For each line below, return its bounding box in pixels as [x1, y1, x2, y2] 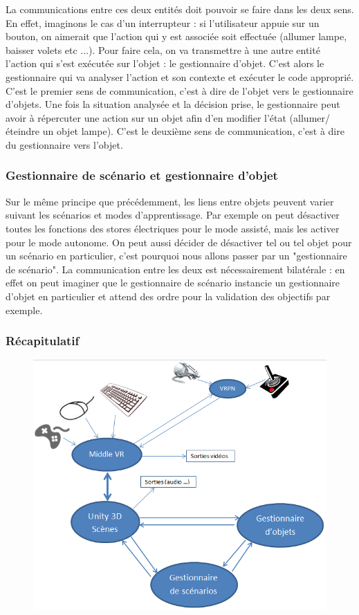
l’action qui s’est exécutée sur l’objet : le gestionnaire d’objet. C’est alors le [6, 56, 324, 71]
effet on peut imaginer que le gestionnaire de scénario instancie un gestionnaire [6, 275, 340, 290]
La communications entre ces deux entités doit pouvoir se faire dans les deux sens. [6, 2, 354, 16]
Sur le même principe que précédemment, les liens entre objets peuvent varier [6, 194, 334, 208]
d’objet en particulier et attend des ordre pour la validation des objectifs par [6, 288, 331, 303]
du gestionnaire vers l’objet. [6, 137, 123, 152]
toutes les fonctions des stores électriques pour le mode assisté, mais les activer [6, 221, 340, 235]
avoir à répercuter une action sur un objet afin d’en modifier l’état [6, 110, 286, 125]
